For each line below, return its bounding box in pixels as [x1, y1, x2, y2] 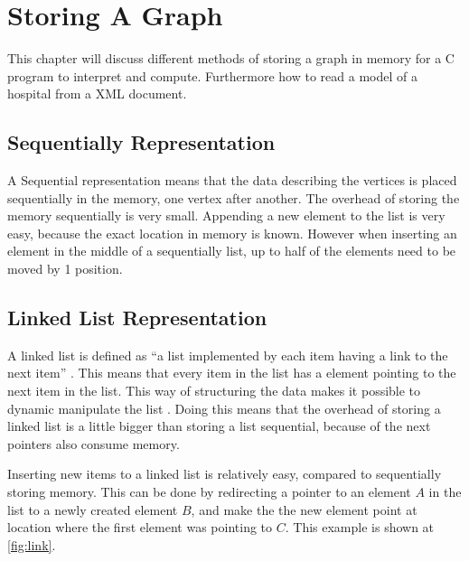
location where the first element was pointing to [7, 518, 273, 537]
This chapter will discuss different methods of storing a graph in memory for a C [7, 49, 455, 68]
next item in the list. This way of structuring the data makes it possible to [7, 381, 421, 400]
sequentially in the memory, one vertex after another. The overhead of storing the [7, 188, 460, 207]
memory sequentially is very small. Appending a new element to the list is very [7, 206, 446, 225]
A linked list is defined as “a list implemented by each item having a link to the [7, 345, 448, 364]
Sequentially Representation [7, 128, 276, 156]
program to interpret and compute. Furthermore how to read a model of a [7, 66, 417, 85]
